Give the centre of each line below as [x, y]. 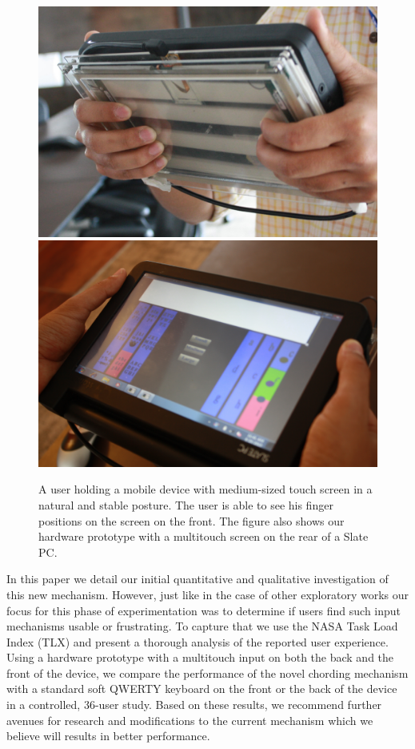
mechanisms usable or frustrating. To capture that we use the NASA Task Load [202, 626]
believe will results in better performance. [108, 736]
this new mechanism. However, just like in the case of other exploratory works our [208, 594]
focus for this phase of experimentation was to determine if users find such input [204, 610]
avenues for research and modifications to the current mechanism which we [190, 720]
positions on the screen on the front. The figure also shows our [192, 520]
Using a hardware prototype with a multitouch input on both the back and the [200, 657]
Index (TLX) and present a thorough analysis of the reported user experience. [198, 641]
